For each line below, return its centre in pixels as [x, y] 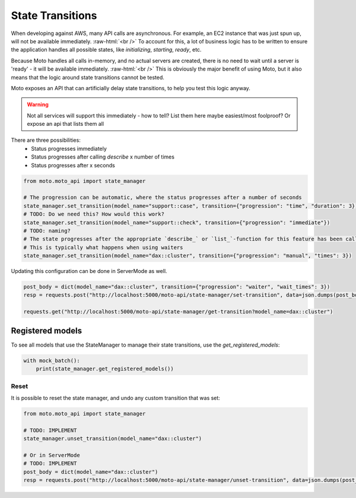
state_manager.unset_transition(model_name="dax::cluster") [113, 439]
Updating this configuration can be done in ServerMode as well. [89, 271]
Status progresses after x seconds [73, 165]
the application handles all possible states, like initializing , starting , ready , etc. [106, 50]
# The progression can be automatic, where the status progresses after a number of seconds [163, 198]
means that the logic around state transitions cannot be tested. [88, 77]
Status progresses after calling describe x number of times [103, 157]
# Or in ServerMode [52, 455]
